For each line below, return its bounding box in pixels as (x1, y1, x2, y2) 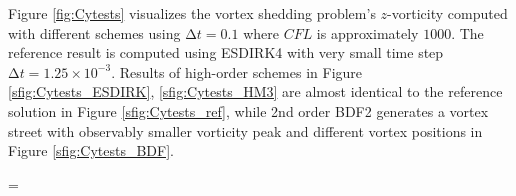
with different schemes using (8, 22, 181, 43)
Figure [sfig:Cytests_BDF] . (8, 140, 174, 161)
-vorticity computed (387, 3, 508, 23)
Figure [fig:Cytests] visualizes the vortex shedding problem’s (8, 3, 376, 23)
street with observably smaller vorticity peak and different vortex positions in (8, 120, 483, 141)
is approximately (316, 22, 419, 43)
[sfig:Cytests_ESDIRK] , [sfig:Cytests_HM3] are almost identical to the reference (8, 81, 503, 102)
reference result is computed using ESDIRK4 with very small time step (8, 42, 444, 63)
